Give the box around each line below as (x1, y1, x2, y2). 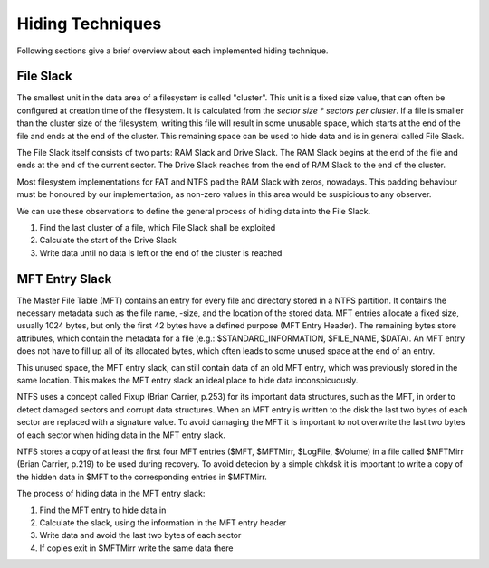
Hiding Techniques (16, 14, 162, 33)
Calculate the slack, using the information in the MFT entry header (39, 516, 287, 528)
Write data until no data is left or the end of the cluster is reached (39, 247, 283, 258)
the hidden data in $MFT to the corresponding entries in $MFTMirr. (16, 471, 267, 482)
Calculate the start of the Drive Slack (39, 235, 177, 246)
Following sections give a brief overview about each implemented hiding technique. (16, 45, 329, 56)
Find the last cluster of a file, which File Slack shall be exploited (39, 222, 276, 232)
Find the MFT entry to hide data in (39, 505, 167, 516)
